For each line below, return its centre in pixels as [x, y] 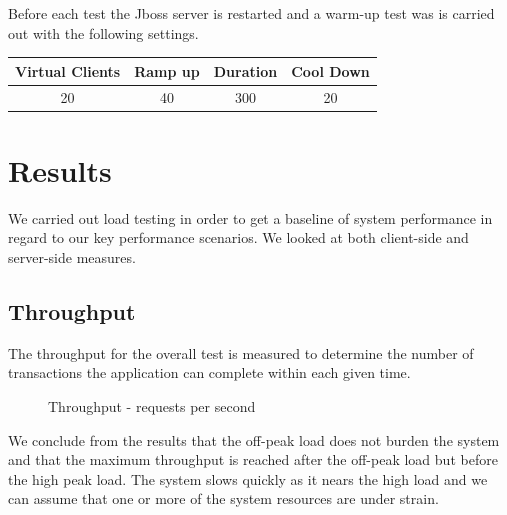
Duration [245, 70]
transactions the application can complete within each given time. [209, 372]
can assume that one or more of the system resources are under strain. [223, 498]
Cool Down [330, 70]
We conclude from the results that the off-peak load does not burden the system [254, 439]
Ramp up [167, 70]
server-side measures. [72, 256]
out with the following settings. [103, 32]
